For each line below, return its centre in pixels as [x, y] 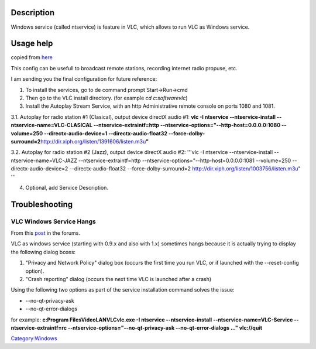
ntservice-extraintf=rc [39, 327]
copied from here [32, 57]
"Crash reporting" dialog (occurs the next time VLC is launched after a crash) [118, 279]
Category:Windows [34, 338]
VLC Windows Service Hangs [53, 221]
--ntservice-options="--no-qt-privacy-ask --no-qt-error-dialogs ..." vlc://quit [165, 327]
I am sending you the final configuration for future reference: [84, 79]
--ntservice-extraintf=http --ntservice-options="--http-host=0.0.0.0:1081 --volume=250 [185, 160]
